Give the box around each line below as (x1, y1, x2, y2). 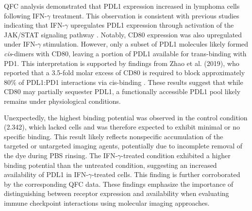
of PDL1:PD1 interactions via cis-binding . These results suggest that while (18, 77, 243, 87)
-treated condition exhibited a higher (121, 150, 231, 160)
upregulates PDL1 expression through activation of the (70, 20, 234, 30)
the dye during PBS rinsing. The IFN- (4, 150, 118, 160)
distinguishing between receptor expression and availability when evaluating (4, 188, 229, 198)
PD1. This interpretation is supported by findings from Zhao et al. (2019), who (4, 58, 239, 68)
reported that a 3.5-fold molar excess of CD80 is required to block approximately (4, 67, 245, 78)
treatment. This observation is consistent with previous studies (52, 10, 239, 20)
